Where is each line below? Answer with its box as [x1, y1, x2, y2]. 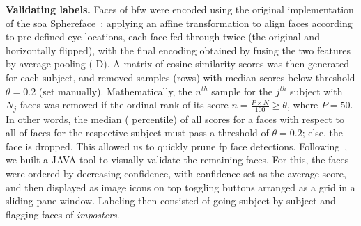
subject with [290, 83, 343, 98]
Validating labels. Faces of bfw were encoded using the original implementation [6, 2, 354, 16]
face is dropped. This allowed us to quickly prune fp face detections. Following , [6, 138, 348, 153]
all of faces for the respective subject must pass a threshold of [6, 125, 269, 140]
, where [286, 97, 318, 112]
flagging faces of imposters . [6, 207, 120, 221]
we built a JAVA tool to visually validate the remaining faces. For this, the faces [6, 152, 349, 167]
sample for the [211, 83, 272, 98]
